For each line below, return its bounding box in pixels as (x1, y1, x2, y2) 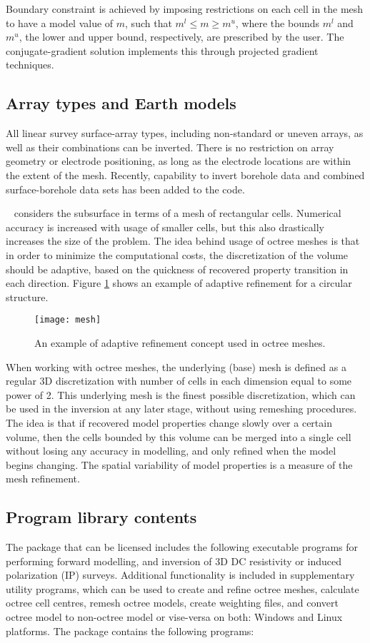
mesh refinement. (6, 471, 80, 486)
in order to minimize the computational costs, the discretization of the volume (6, 247, 349, 262)
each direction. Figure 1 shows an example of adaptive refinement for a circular (6, 275, 352, 290)
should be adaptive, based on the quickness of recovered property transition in (6, 261, 349, 276)
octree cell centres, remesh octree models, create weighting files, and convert (6, 595, 339, 610)
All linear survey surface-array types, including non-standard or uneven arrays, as (6, 126, 364, 141)
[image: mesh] (34, 315, 101, 325)
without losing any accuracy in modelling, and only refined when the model (6, 443, 336, 458)
